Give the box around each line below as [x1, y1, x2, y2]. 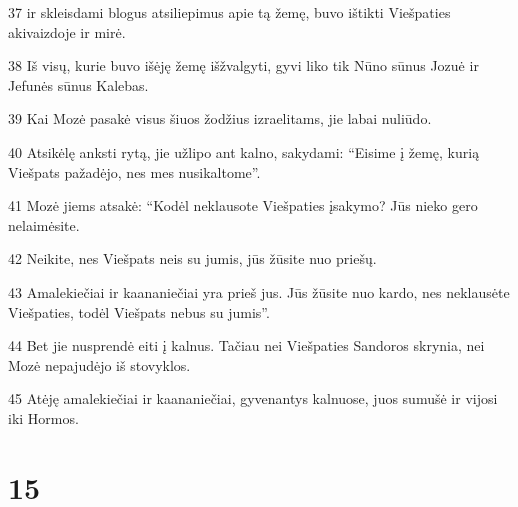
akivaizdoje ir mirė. [8, 21, 126, 42]
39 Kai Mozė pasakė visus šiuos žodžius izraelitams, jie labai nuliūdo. [8, 108, 432, 129]
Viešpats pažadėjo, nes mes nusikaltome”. [8, 161, 261, 182]
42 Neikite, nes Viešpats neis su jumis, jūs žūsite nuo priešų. [8, 248, 377, 269]
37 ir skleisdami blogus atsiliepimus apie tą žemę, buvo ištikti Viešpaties [8, 2, 451, 22]
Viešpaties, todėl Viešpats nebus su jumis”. [8, 301, 270, 322]
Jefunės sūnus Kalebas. [8, 74, 149, 95]
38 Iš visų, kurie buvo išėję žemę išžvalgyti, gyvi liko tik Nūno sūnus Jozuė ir [8, 55, 479, 76]
